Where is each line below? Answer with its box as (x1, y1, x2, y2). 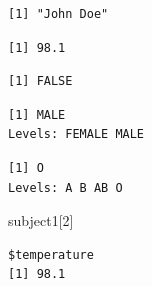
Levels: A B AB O (8, 180, 123, 195)
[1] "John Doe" (8, 7, 109, 21)
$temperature (8, 247, 94, 262)
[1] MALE (8, 107, 66, 122)
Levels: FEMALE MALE (8, 127, 145, 142)
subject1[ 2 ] (8, 210, 74, 231)
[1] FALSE (8, 74, 73, 89)
